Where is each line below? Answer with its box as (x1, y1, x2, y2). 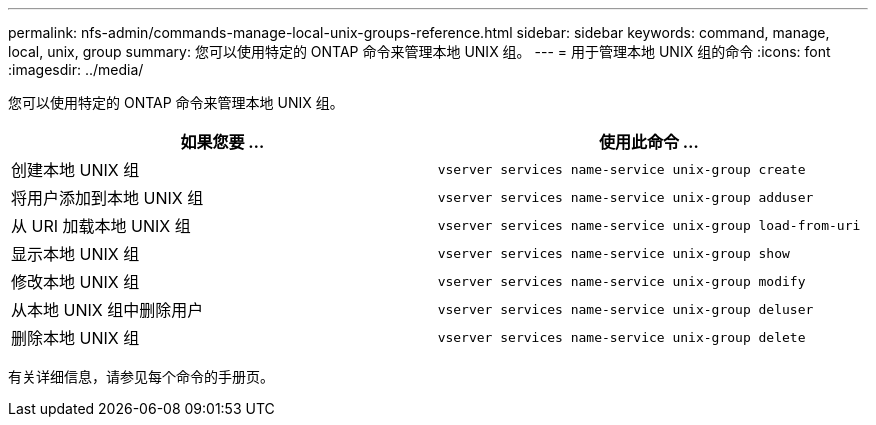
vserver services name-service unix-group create (437, 161, 806, 177)
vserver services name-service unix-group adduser (437, 189, 814, 205)
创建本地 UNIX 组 (11, 160, 140, 180)
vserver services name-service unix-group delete (437, 329, 806, 345)
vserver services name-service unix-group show (437, 245, 790, 261)
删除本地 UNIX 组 (11, 328, 140, 348)
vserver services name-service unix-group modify (437, 273, 806, 289)
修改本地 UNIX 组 (11, 272, 140, 292)
